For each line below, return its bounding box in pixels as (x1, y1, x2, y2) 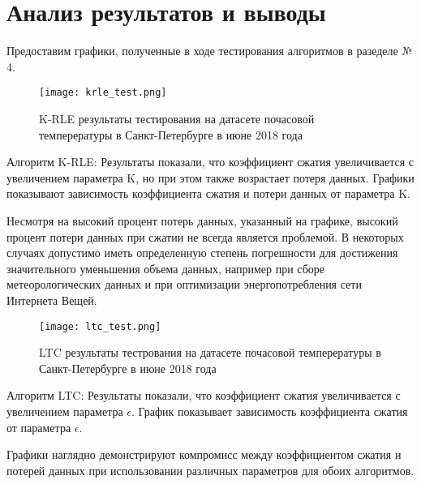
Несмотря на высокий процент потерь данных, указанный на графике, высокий (6, 212, 398, 229)
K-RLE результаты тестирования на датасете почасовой (39, 109, 315, 126)
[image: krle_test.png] (39, 87, 167, 99)
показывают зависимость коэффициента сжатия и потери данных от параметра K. (6, 185, 410, 202)
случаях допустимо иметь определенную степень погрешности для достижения (6, 244, 398, 261)
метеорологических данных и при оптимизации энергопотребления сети (6, 276, 362, 293)
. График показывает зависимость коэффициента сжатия (131, 402, 408, 419)
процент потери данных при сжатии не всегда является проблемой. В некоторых (6, 228, 404, 245)
